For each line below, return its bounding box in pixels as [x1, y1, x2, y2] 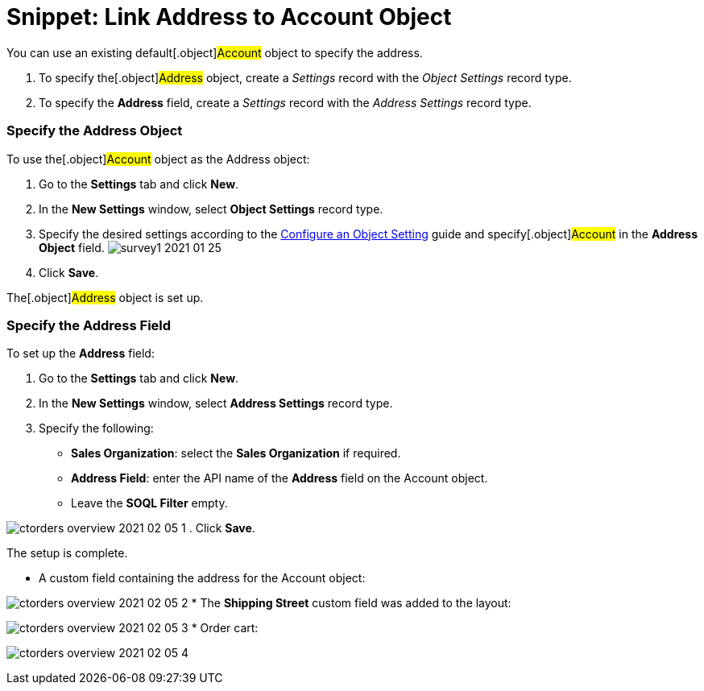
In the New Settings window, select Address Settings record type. [39, 396, 393, 411]
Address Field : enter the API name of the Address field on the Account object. [71, 471, 488, 486]
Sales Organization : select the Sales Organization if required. [71, 446, 401, 461]
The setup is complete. [6, 546, 128, 561]
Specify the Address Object [6, 122, 183, 139]
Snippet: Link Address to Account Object [6, 3, 452, 31]
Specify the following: [39, 421, 154, 436]
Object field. [39, 240, 105, 254]
